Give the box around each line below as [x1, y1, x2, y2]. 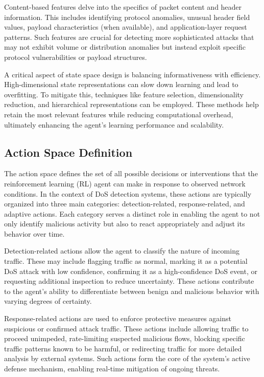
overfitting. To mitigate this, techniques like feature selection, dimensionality [4, 89, 244, 99]
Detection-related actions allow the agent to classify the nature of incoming [4, 245, 239, 256]
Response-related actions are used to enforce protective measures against [4, 313, 231, 324]
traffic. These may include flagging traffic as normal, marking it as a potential [4, 256, 248, 266]
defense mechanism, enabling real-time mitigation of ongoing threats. [4, 363, 220, 374]
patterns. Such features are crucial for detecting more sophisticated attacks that [4, 31, 254, 42]
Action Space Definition [4, 144, 133, 160]
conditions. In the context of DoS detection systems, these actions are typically [4, 188, 252, 199]
